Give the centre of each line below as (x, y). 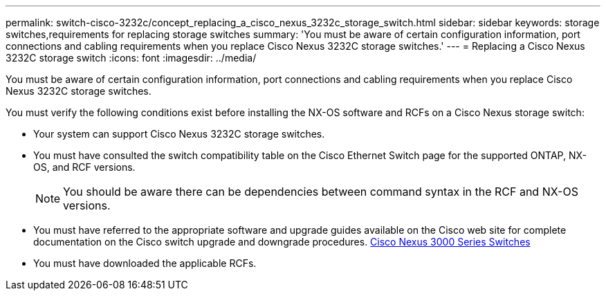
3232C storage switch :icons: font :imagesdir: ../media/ (131, 58)
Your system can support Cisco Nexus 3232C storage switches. (179, 134)
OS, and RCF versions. (84, 167)
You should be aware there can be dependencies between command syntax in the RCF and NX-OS (321, 192)
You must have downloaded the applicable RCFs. (145, 263)
